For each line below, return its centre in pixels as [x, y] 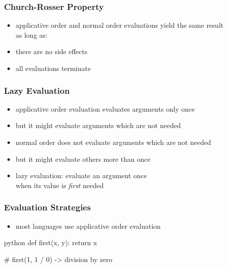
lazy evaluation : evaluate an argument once [81, 175]
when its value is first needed [59, 185]
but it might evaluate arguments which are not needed [98, 125]
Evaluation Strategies [48, 207]
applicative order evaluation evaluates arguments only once [105, 108]
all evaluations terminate [53, 68]
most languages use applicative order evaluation [88, 226]
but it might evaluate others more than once [83, 159]
